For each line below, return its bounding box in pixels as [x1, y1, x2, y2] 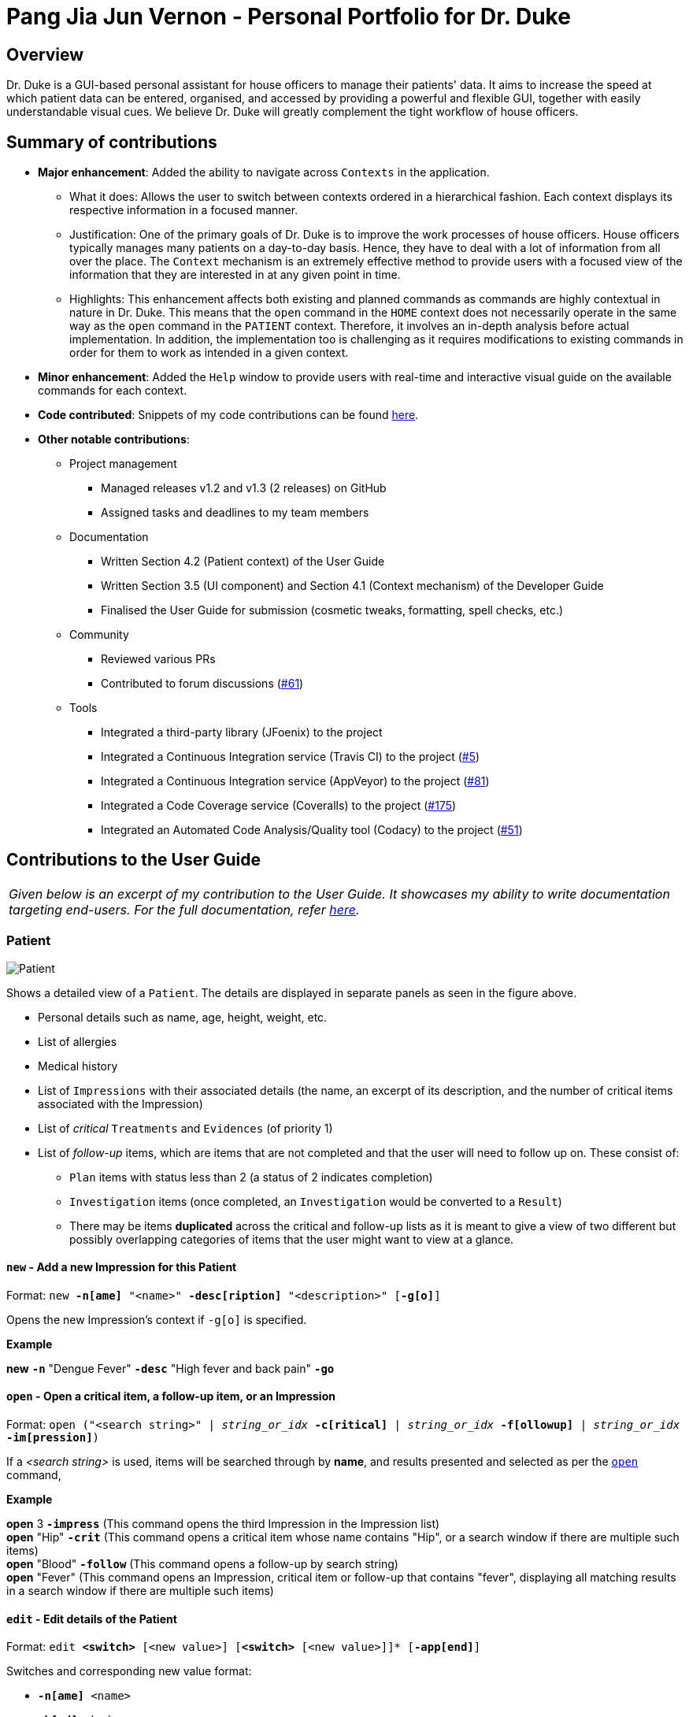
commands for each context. [38, 384, 187, 398]
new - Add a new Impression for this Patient [6, 1260, 237, 1274]
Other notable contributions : [38, 432, 190, 447]
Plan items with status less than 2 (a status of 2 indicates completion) [69, 1170, 433, 1184]
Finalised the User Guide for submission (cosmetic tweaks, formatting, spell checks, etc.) [101, 603, 564, 617]
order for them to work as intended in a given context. [69, 346, 349, 360]
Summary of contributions [6, 132, 217, 152]
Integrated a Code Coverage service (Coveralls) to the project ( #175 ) [101, 799, 457, 813]
